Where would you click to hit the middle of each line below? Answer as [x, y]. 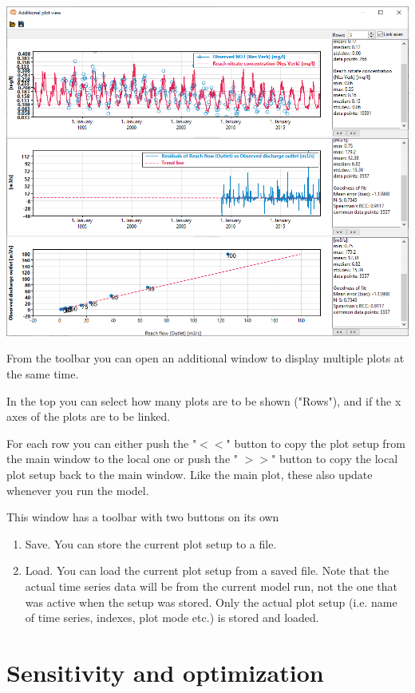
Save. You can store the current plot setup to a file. [151, 543]
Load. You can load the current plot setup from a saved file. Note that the [207, 570]
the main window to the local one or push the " [123, 459]
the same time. [43, 374]
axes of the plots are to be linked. [89, 416]
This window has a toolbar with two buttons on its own [143, 517]
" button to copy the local [334, 459]
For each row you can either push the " [102, 443]
